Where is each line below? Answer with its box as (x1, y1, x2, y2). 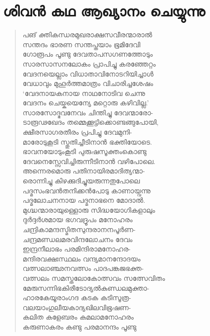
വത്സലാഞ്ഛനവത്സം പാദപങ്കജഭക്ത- (22, 263, 144, 273)
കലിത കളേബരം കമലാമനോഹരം (22, 312, 134, 322)
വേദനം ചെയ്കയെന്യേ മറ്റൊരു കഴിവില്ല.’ (22, 97, 149, 108)
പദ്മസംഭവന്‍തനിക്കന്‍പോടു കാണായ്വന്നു (22, 185, 151, 195)
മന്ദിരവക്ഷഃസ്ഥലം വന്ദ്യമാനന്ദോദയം (22, 253, 141, 263)
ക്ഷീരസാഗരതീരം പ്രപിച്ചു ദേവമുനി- (22, 127, 132, 137)
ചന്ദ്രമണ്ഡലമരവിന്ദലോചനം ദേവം (22, 234, 133, 244)
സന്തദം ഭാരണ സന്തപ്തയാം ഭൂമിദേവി (22, 39, 141, 49)
